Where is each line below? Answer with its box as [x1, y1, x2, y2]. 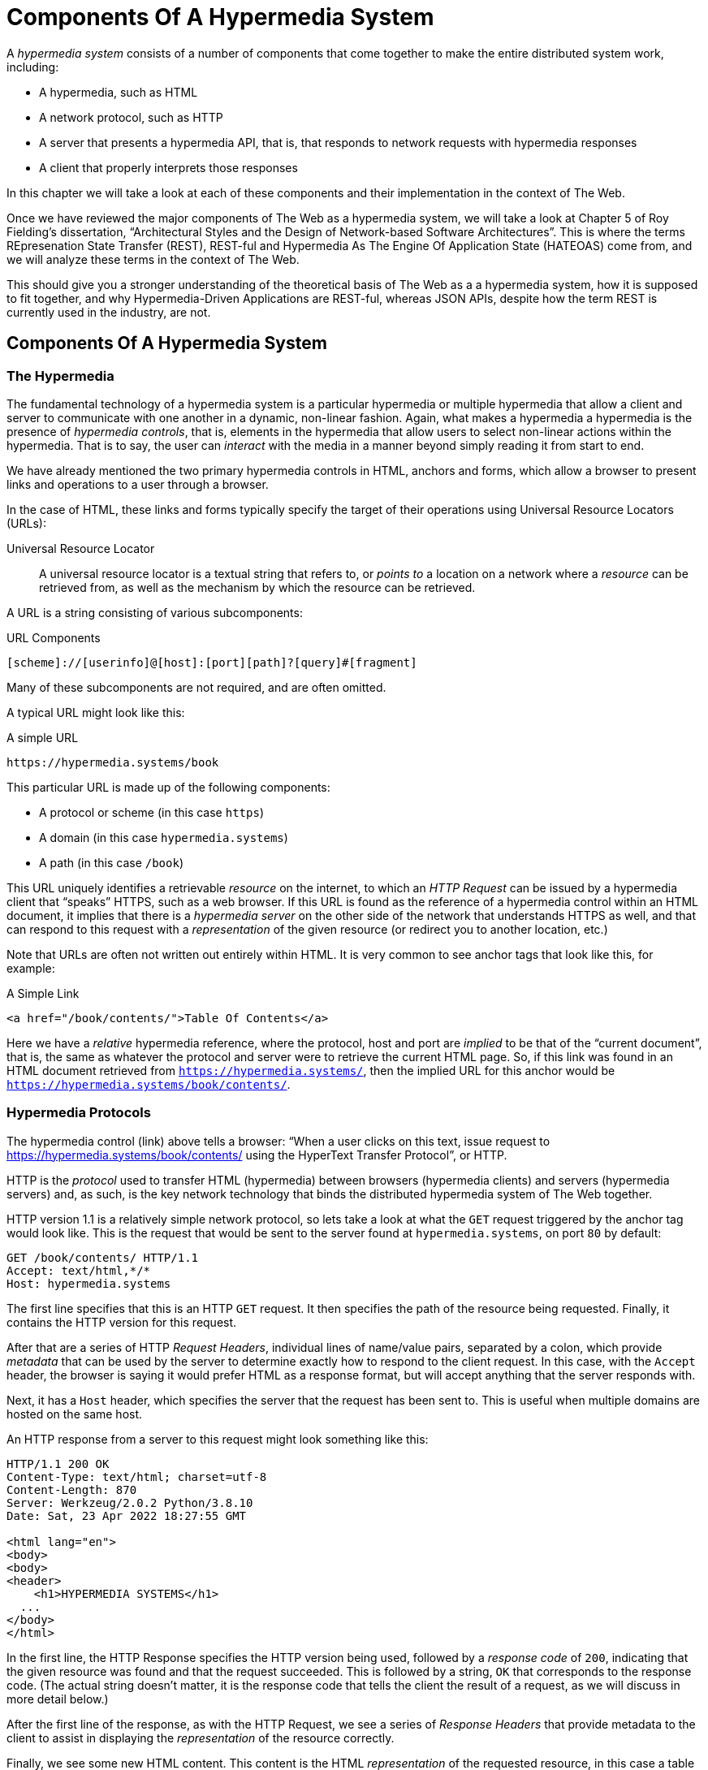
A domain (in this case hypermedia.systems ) [39, 830, 288, 844]
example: [6, 961, 55, 975]
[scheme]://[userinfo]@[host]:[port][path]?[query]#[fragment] [6, 655, 417, 669]
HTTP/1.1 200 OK [6, 1457, 110, 1470]
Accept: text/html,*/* [6, 1263, 151, 1277]
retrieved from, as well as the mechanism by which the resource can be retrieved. [39, 580, 476, 594]
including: [6, 59, 59, 74]
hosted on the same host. [6, 1406, 143, 1421]
